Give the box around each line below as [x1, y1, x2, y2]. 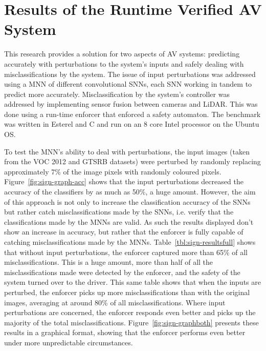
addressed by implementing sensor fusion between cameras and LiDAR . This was [4, 99, 258, 109]
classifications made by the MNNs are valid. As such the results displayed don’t [4, 216, 254, 227]
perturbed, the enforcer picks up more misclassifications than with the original [4, 286, 250, 297]
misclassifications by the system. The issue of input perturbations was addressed [4, 68, 256, 79]
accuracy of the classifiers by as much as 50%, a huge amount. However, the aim [4, 186, 256, 197]
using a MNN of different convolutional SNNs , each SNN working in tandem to [4, 79, 252, 89]
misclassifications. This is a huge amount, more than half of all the [4, 257, 213, 267]
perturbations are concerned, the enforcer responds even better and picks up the [4, 307, 256, 318]
